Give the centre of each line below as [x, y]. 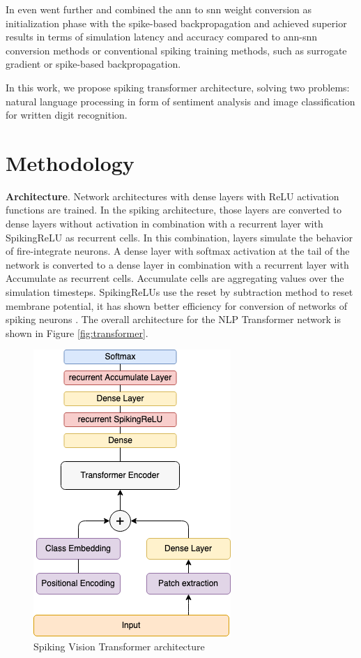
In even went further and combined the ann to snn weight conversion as [159, 9]
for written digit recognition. [67, 115]
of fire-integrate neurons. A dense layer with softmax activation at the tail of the [178, 251]
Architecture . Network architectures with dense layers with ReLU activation [172, 196]
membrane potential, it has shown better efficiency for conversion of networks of [177, 305]
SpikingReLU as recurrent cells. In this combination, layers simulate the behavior [179, 237]
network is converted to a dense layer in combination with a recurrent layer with [177, 264]
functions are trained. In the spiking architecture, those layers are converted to [174, 210]
